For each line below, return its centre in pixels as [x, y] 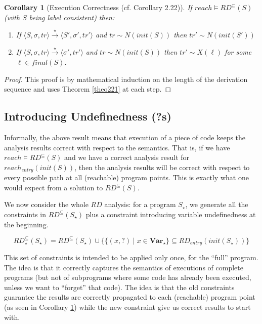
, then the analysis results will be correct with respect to [162, 167]
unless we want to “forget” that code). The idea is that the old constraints [119, 287]
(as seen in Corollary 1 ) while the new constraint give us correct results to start [127, 307]
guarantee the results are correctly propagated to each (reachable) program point [130, 297]
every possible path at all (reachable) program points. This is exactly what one [126, 177]
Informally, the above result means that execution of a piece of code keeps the [125, 137]
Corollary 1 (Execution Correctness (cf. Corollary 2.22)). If [98, 7]
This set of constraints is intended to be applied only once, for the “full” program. [131, 257]
